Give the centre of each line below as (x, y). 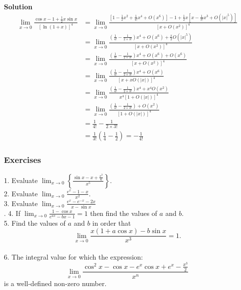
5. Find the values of (35, 223)
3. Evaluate (21, 203)
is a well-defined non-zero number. (55, 283)
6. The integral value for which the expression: (73, 257)
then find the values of (123, 213)
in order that (112, 223)
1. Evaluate (21, 180)
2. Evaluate (21, 193)
